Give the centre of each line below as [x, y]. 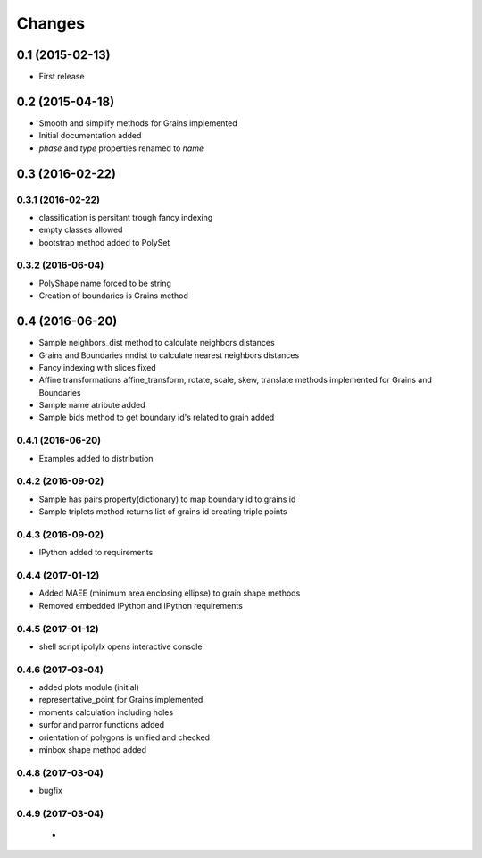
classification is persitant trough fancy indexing [126, 217]
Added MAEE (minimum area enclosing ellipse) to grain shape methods [170, 593]
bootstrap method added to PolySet [104, 242]
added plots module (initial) [89, 687]
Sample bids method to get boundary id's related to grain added [157, 417]
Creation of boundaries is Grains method [114, 296]
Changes [50, 23]
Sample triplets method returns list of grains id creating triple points [163, 512]
